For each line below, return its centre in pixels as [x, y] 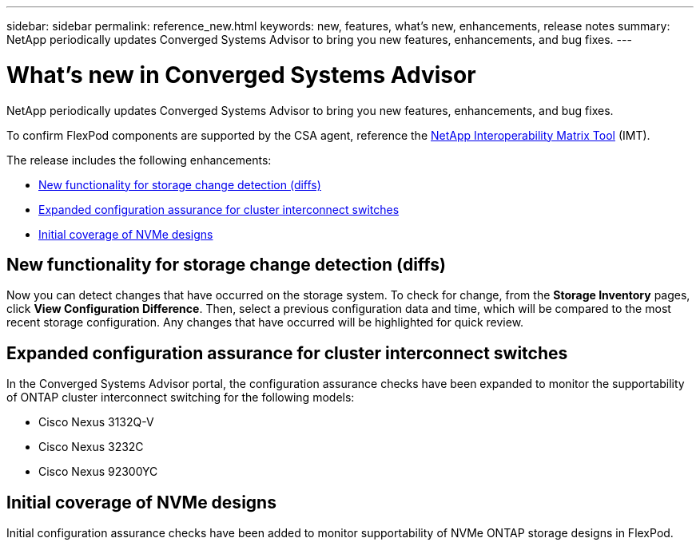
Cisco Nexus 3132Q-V [96, 422]
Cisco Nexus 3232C [91, 447]
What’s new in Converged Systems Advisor [241, 75]
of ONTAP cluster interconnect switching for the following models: [181, 398]
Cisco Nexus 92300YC [98, 472]
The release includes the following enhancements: [139, 160]
